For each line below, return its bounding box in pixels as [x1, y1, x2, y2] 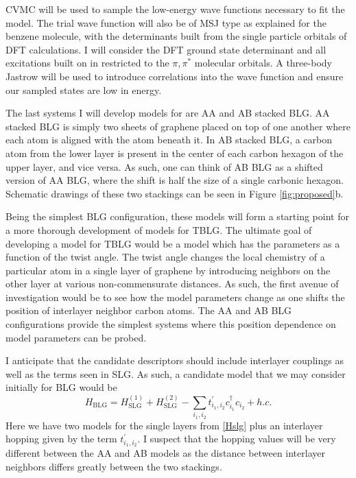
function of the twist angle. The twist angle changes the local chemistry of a [5, 250, 325, 264]
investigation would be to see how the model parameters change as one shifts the [5, 289, 345, 304]
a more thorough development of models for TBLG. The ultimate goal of [5, 222, 312, 237]
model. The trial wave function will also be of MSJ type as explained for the [5, 15, 327, 29]
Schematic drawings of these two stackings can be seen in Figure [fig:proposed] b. [5, 186, 344, 200]
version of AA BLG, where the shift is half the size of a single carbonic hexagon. [5, 173, 344, 187]
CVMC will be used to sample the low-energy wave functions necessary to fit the [5, 2, 345, 16]
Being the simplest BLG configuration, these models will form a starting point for [5, 209, 349, 224]
